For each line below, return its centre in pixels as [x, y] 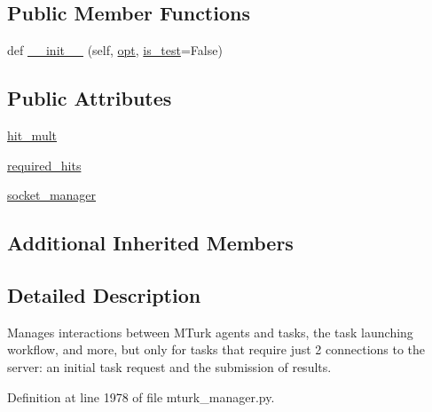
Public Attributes [90, 98]
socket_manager [52, 195]
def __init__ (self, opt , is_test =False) [115, 50]
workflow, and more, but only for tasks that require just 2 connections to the [216, 349]
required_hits [44, 165]
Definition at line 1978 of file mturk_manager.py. [141, 396]
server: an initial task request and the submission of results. [169, 366]
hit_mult [32, 135]
